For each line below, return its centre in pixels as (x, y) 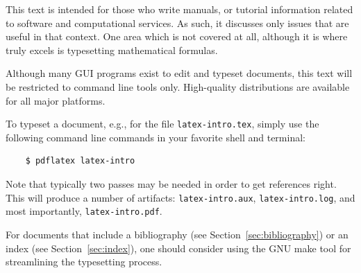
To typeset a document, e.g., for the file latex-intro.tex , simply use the (162, 124)
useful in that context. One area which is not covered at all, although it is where (177, 36)
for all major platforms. (56, 100)
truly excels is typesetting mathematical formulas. (112, 50)
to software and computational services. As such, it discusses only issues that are (177, 23)
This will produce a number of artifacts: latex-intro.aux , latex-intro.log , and (180, 197)
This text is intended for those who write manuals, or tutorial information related (179, 9)
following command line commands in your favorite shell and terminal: (156, 137)
